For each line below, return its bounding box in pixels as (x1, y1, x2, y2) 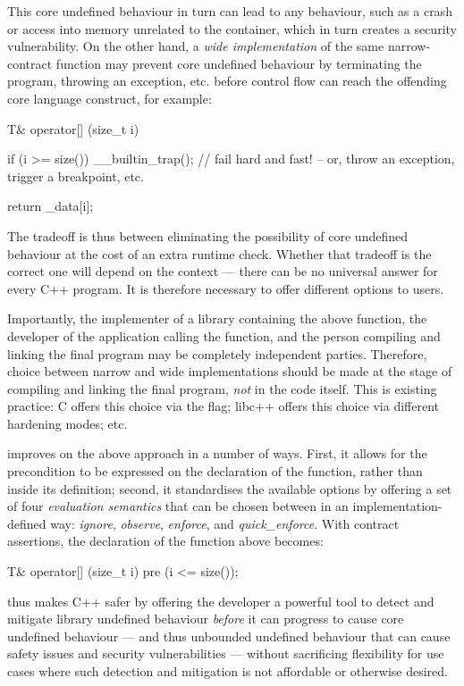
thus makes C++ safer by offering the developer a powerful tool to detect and (7, 591, 434, 610)
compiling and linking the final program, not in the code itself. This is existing (7, 379, 437, 397)
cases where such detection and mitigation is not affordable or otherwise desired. (7, 662, 448, 680)
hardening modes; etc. (7, 414, 128, 432)
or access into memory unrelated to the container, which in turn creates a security (7, 19, 457, 38)
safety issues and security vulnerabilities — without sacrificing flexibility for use (7, 644, 444, 663)
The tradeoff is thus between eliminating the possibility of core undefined (7, 226, 408, 245)
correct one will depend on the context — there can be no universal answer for (7, 262, 438, 280)
